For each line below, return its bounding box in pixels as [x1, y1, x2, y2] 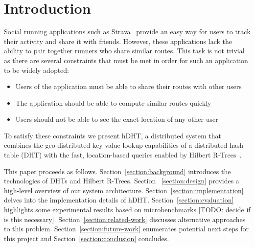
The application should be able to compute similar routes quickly [15, 97, 211, 108]
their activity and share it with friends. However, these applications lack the [4, 36, 232, 46]
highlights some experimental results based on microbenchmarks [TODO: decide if [4, 204, 251, 215]
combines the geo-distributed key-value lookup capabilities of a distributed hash [4, 140, 243, 150]
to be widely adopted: [4, 65, 70, 75]
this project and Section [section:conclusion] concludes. [4, 233, 169, 243]
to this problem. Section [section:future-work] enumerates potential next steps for [4, 224, 249, 234]
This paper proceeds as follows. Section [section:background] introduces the [4, 166, 231, 176]
